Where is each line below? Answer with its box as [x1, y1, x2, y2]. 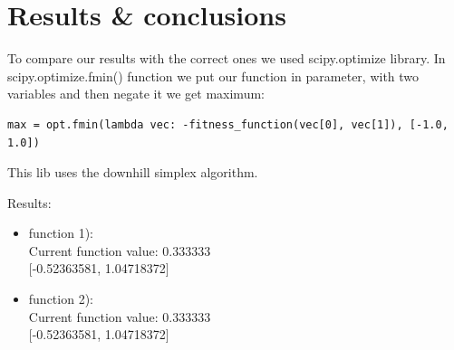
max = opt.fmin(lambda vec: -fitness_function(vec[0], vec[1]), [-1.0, [7, 118, 449, 131]
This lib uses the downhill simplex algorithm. [7, 163, 258, 182]
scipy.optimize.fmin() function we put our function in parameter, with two [7, 66, 420, 85]
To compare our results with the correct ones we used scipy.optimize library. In [7, 49, 446, 68]
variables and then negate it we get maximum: [7, 84, 265, 103]
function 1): [28, 223, 93, 242]
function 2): [28, 289, 93, 308]
